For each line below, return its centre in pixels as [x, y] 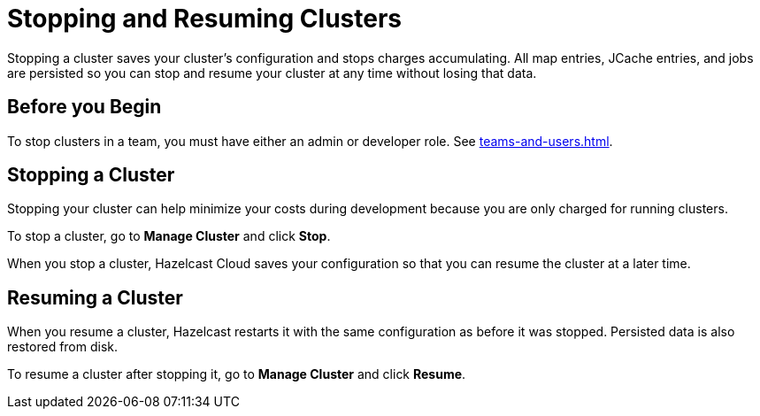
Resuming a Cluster [95, 297]
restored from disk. [63, 347]
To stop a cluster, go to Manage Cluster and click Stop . [169, 236]
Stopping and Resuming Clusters [204, 19]
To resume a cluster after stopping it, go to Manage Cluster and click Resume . [237, 374]
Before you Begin [84, 107]
